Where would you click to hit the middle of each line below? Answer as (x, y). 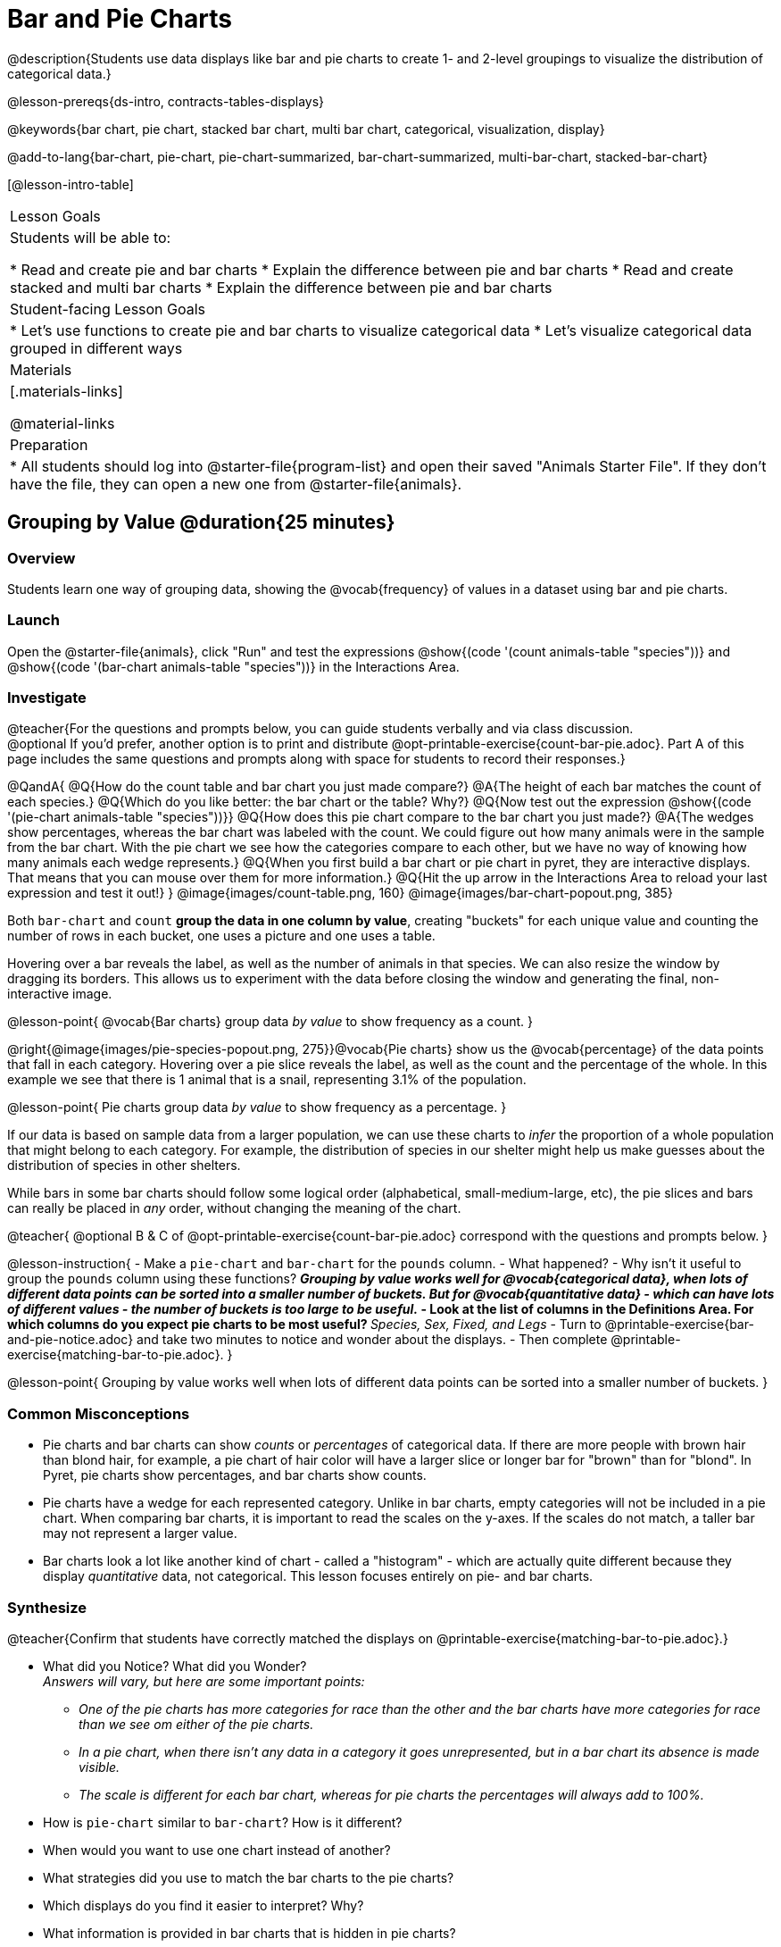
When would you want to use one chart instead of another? (217, 1850)
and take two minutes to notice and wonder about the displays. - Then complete (372, 1340)
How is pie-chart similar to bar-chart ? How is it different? (223, 1822)
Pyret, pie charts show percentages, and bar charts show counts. (235, 1475)
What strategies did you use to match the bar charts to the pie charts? (249, 1877)
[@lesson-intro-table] (71, 184)
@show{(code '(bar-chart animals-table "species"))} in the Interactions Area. (233, 666)
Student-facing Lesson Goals (108, 309)
